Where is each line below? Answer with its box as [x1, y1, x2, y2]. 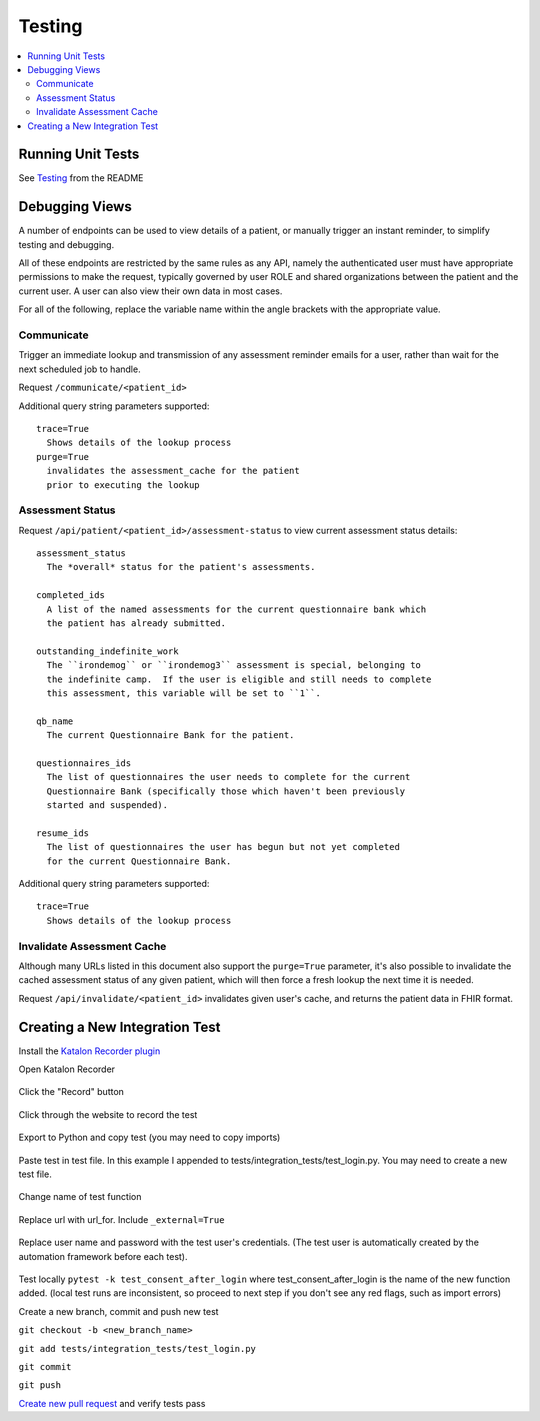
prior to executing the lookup [46, 479, 200, 490]
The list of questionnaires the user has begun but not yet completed [46, 841, 400, 853]
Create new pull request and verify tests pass [18, 1397, 206, 1409]
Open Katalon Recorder [18, 1063, 115, 1075]
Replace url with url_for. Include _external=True [18, 1213, 225, 1225]
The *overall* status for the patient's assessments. [46, 561, 316, 573]
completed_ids [36, 590, 105, 601]
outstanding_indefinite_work [36, 645, 179, 657]
